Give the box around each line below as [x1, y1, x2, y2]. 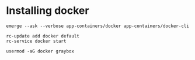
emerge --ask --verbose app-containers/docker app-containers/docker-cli [6, 23, 190, 29]
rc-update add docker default [6, 33, 80, 39]
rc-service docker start [6, 38, 67, 44]
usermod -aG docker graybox [6, 48, 75, 54]
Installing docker [6, 4, 89, 17]
